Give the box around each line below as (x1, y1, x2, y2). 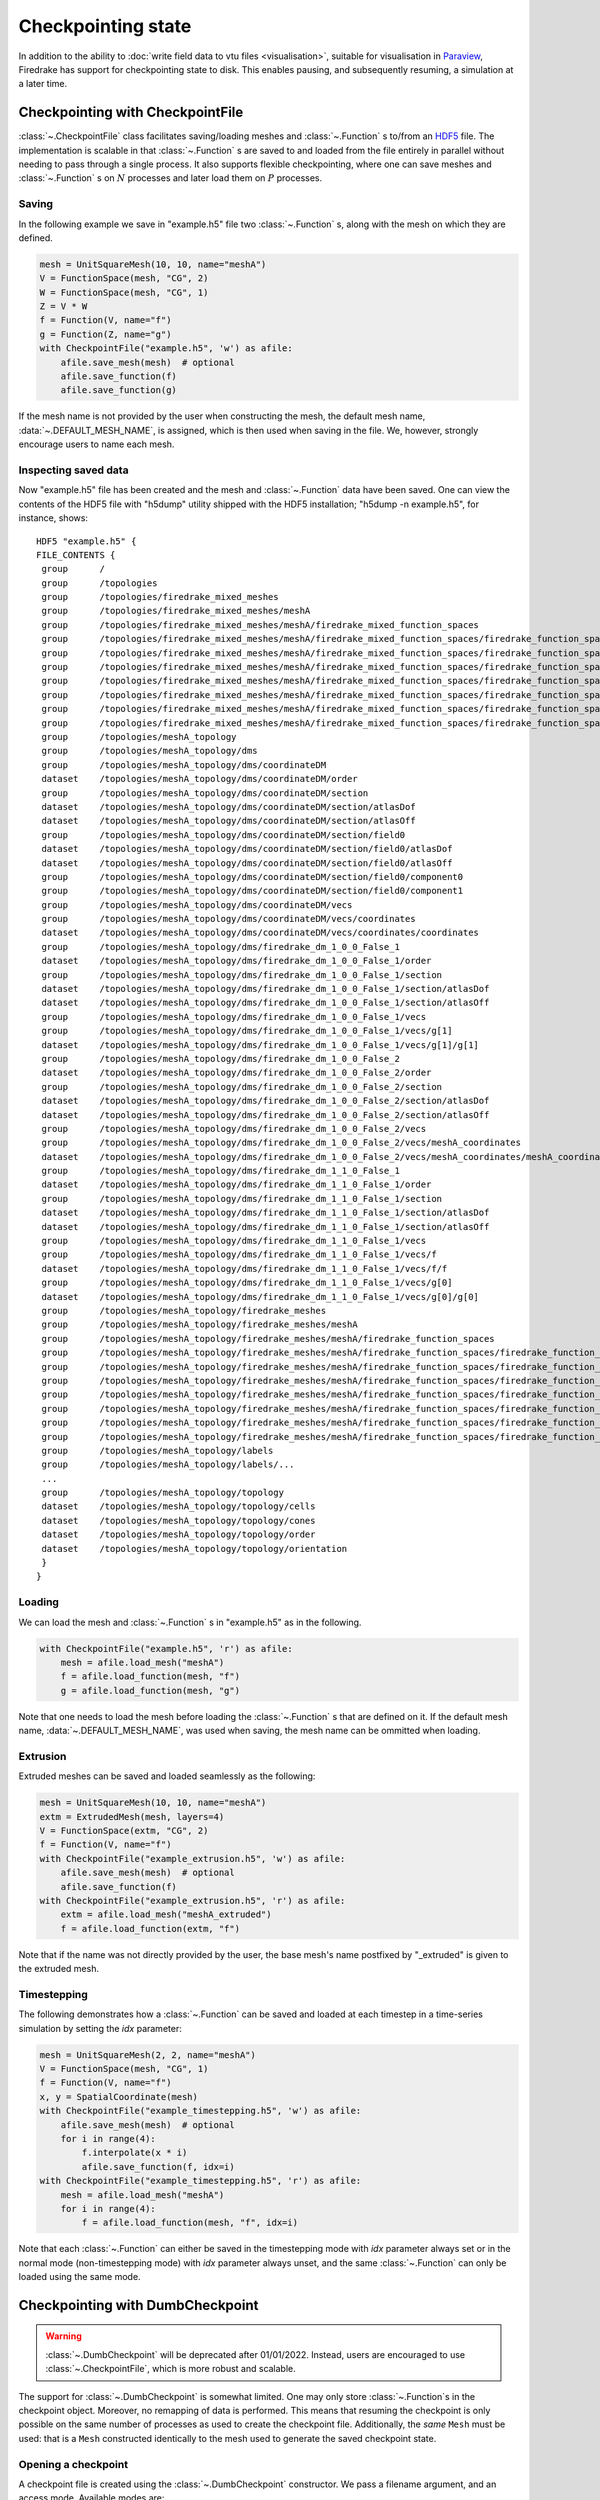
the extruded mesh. (18, 1963, 100, 1975)
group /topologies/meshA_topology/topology (41, 1487, 285, 1499)
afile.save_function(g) (60, 385, 177, 396)
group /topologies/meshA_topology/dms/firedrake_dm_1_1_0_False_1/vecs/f (41, 1249, 437, 1260)
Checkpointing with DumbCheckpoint (18, 2296, 259, 2314)
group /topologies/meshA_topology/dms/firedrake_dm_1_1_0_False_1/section (41, 1193, 443, 1204)
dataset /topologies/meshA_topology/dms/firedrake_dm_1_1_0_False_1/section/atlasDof (41, 1207, 490, 1219)
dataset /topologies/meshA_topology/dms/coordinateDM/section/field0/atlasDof (41, 843, 453, 855)
